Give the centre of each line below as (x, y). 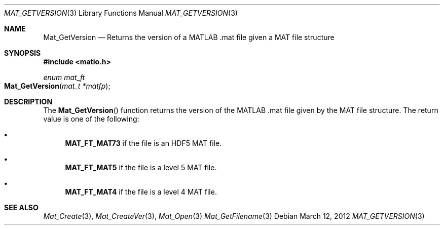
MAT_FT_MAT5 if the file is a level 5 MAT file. (141, 167)
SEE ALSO (21, 207)
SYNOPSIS (23, 53)
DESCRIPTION (28, 102)
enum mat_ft (64, 77)
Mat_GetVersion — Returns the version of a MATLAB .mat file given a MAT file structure (189, 37)
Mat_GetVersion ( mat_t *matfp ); (57, 86)
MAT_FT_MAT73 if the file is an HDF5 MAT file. (143, 143)
